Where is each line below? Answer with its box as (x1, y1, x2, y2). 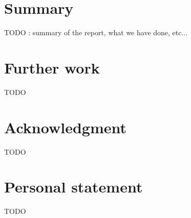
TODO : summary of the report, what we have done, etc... (4, 27, 188, 38)
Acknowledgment (4, 116, 126, 137)
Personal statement (4, 176, 143, 197)
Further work (4, 57, 100, 78)
